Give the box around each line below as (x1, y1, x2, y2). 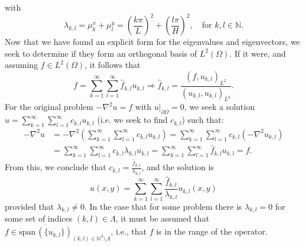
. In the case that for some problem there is (84, 200, 242, 212)
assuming (5, 58, 38, 71)
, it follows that (85, 58, 141, 71)
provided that (5, 200, 54, 212)
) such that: (181, 113, 224, 126)
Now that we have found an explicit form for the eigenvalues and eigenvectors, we (5, 35, 300, 48)
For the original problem (5, 100, 93, 113)
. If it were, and (229, 47, 286, 59)
